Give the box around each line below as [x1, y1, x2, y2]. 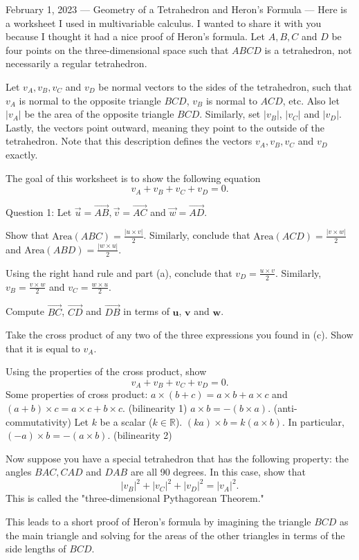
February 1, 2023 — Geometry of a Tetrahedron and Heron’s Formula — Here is [6, 2, 347, 16]
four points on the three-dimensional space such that [6, 42, 229, 57]
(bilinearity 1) [128, 400, 187, 415]
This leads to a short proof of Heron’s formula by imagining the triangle [6, 514, 311, 529]
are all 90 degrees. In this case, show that [130, 464, 306, 479]
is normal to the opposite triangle [19, 93, 161, 107]
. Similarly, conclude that [143, 228, 250, 242]
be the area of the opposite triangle [24, 107, 174, 121]
